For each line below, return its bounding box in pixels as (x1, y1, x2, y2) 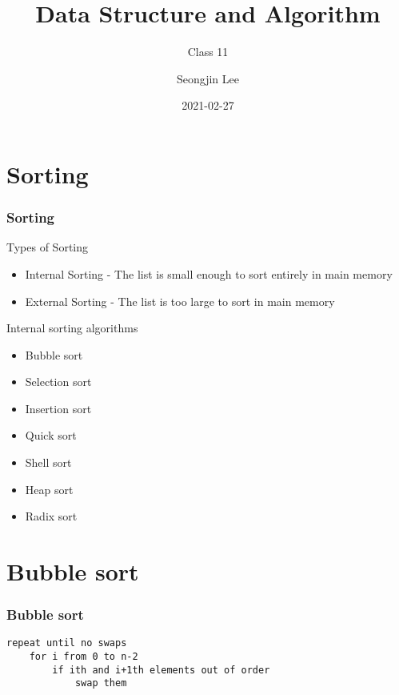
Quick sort (25, 427, 77, 444)
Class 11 (187, 43, 229, 60)
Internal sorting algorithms (6, 319, 138, 336)
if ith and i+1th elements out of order (52, 664, 270, 676)
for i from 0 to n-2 (29, 651, 138, 663)
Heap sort (25, 480, 74, 497)
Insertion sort (25, 400, 92, 416)
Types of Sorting (6, 239, 89, 255)
